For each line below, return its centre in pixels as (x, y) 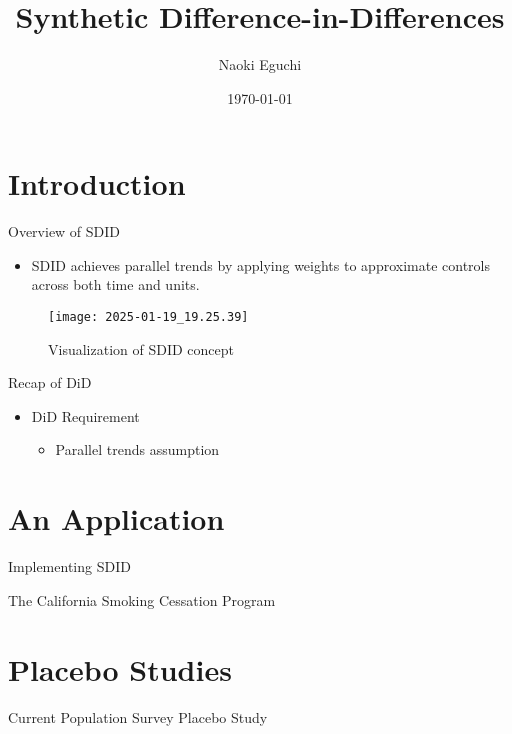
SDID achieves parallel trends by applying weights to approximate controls (260, 264)
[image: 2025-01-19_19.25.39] (148, 317)
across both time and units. (115, 284)
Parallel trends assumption (137, 449)
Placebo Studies (120, 668)
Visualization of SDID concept (141, 348)
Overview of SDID (64, 231)
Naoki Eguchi (260, 64)
